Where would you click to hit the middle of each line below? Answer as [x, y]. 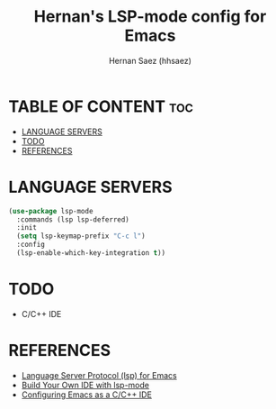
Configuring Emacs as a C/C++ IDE [86, 395]
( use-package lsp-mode [51, 211]
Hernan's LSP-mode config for [150, 17]
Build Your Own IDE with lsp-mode [85, 385]
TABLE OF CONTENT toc [101, 106]
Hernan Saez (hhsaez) [150, 60]
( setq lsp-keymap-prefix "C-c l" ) [81, 236]
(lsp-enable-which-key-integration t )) [91, 253]
